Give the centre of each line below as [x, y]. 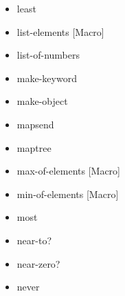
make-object [42, 101]
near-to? [34, 240]
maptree [34, 147]
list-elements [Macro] [60, 31]
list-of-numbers [48, 55]
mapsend [35, 124]
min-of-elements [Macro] [68, 194]
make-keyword [47, 78]
